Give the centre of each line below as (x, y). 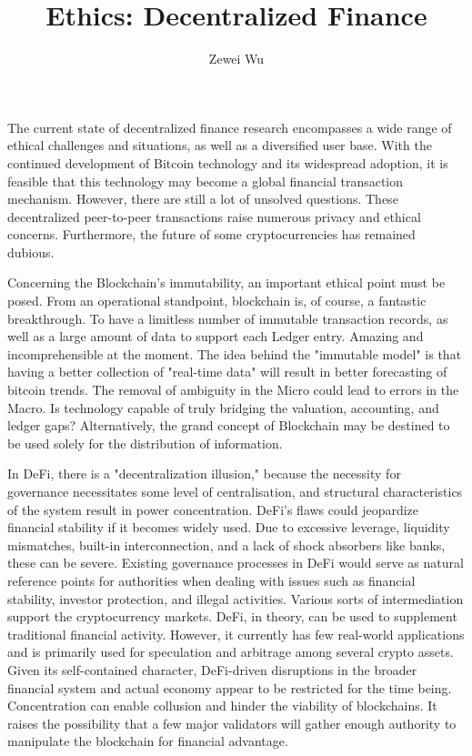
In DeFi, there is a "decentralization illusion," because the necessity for (204, 474)
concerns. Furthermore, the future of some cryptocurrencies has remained (211, 234)
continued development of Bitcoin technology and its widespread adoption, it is (228, 162)
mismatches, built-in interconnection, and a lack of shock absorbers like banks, (226, 544)
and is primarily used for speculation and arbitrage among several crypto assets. (231, 652)
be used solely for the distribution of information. (145, 443)
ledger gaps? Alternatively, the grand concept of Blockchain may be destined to (229, 425)
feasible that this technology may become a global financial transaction (206, 181)
